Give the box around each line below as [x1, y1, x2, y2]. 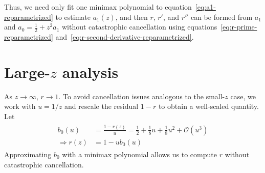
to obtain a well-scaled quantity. [158, 101, 259, 111]
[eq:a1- [195, 2, 216, 12]
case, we [230, 91, 256, 101]
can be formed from [190, 11, 253, 22]
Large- [4, 61, 50, 82]
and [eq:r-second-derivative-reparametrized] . [55, 32, 194, 42]
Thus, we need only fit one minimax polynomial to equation [4, 2, 192, 12]
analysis [62, 61, 119, 82]
